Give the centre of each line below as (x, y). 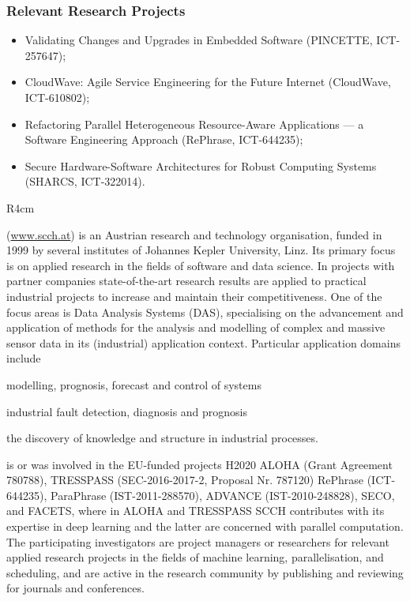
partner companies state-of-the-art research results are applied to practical (186, 281)
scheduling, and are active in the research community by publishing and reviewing (205, 572)
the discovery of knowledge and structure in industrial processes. (162, 438)
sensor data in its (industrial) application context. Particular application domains (203, 342)
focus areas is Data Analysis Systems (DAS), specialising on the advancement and (205, 312)
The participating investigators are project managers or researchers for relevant (198, 541)
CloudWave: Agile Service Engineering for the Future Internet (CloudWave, (208, 82)
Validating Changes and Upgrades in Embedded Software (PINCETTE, (199, 40)
